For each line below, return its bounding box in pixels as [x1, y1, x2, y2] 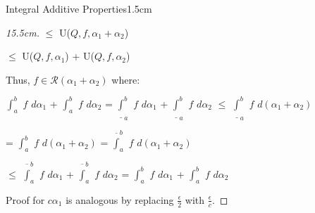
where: [111, 72, 140, 86]
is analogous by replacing [66, 192, 174, 207]
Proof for [6, 192, 45, 207]
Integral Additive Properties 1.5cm [6, 1, 152, 15]
